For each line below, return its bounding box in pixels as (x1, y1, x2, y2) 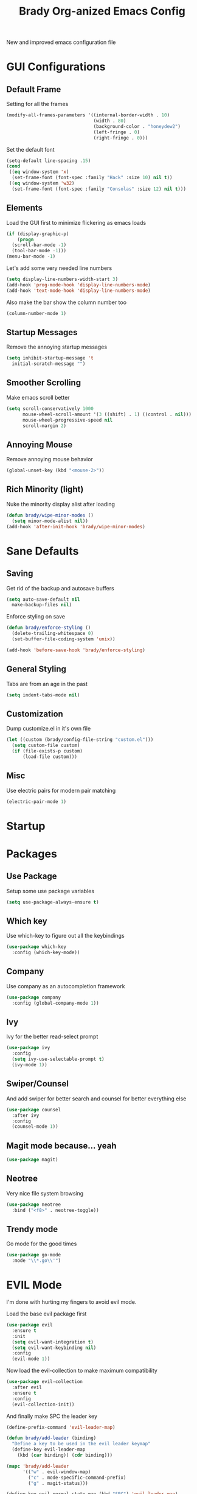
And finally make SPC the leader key (6, 1412, 98, 1420)
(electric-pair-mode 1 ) (6, 798, 67, 805)
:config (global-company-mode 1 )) (12, 1000, 99, 1006)
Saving (6, 568, 33, 579)
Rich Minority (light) (6, 484, 84, 495)
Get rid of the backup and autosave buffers (6, 584, 114, 592)
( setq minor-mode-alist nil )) (12, 518, 88, 524)
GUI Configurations (6, 60, 106, 74)
